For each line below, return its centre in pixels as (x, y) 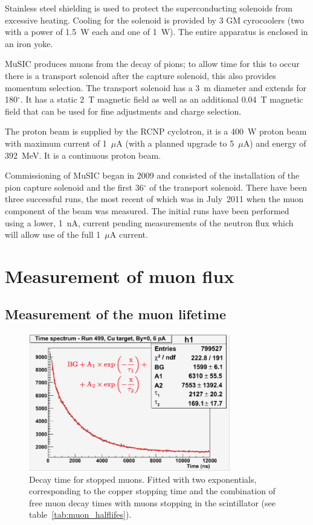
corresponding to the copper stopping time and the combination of (152, 491)
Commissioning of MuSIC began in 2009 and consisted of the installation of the (152, 175)
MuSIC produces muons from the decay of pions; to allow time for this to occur (152, 64)
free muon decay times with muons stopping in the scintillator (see (152, 502)
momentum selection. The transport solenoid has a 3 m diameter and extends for (156, 87)
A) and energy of (275, 143)
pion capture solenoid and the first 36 (74, 187)
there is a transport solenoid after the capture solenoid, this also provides (140, 75)
